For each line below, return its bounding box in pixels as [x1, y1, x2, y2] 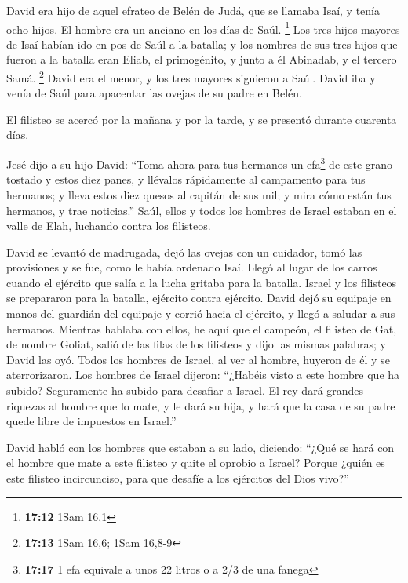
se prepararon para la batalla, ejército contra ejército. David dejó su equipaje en [6, 290, 392, 306]
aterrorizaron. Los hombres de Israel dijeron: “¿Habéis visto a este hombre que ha [6, 366, 400, 383]
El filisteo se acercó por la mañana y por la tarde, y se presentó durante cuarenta [6, 111, 397, 127]
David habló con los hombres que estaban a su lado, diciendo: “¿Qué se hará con [6, 439, 395, 455]
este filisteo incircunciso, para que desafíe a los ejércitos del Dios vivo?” [6, 470, 349, 486]
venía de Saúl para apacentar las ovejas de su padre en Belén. [6, 85, 302, 101]
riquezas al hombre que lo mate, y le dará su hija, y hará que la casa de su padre [6, 397, 395, 414]
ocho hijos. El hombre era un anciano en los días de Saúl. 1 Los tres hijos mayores [6, 18, 400, 37]
